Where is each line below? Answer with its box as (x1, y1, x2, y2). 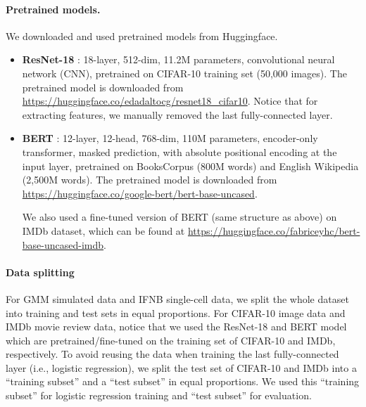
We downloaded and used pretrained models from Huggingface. (6, 28, 278, 43)
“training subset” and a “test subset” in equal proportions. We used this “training (6, 374, 360, 389)
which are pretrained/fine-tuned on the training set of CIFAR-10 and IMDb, (6, 332, 336, 347)
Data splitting (6, 264, 75, 279)
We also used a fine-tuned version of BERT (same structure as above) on (22, 209, 337, 224)
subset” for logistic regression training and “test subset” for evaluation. (6, 388, 312, 403)
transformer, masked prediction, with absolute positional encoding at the (22, 144, 337, 159)
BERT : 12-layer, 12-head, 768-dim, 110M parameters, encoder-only (22, 131, 318, 146)
